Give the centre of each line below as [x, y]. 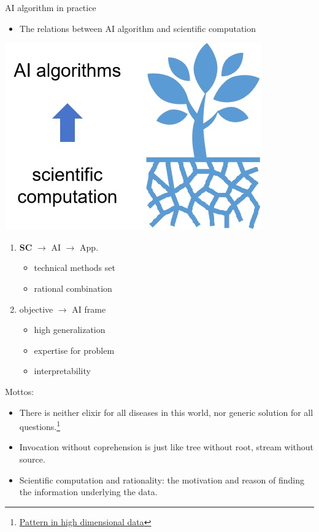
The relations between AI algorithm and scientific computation [138, 28]
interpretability [62, 371]
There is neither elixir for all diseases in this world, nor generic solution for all [166, 412]
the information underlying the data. [88, 492]
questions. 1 [40, 425]
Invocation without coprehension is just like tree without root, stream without [167, 447]
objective [36, 309]
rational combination [73, 288]
